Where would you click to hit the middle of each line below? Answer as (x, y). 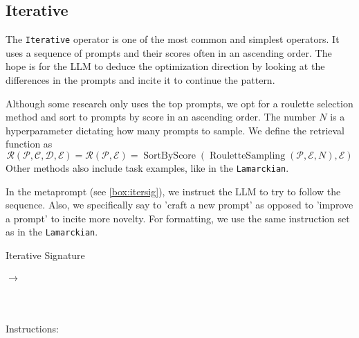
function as (29, 144)
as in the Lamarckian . (52, 232)
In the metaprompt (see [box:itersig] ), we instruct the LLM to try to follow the (173, 191)
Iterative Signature (45, 255)
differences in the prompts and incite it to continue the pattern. (140, 80)
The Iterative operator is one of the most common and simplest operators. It (173, 39)
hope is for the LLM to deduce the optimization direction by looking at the (165, 66)
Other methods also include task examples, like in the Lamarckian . (147, 168)
